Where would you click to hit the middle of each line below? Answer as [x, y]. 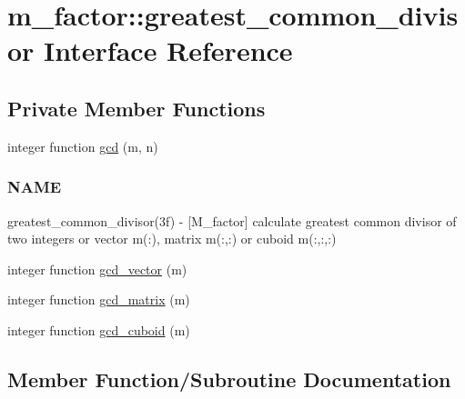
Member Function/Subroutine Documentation [229, 379]
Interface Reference [168, 50]
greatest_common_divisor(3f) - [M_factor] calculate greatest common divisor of [232, 220]
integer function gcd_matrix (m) [99, 299]
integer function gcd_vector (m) [97, 269]
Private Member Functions [136, 108]
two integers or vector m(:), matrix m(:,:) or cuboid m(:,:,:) [172, 239]
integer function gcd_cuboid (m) [99, 329]
